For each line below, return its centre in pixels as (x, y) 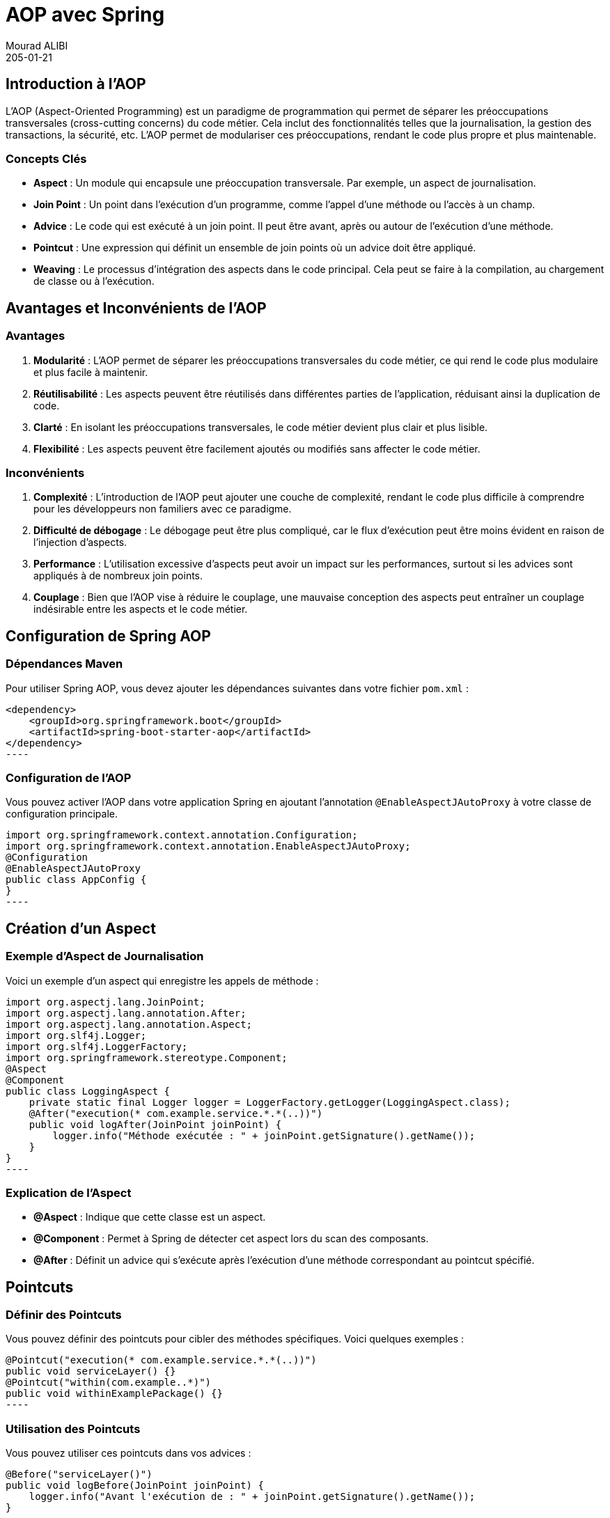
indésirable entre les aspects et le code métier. (141, 609)
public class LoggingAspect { (88, 1091)
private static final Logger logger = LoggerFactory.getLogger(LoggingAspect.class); (269, 1102)
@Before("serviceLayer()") (79, 1474)
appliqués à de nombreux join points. (118, 576)
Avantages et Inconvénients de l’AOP (136, 308)
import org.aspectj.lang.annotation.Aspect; (129, 1024)
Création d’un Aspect (81, 928)
